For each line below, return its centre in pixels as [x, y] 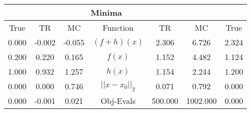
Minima [106, 12]
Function [118, 27]
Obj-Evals [118, 101]
